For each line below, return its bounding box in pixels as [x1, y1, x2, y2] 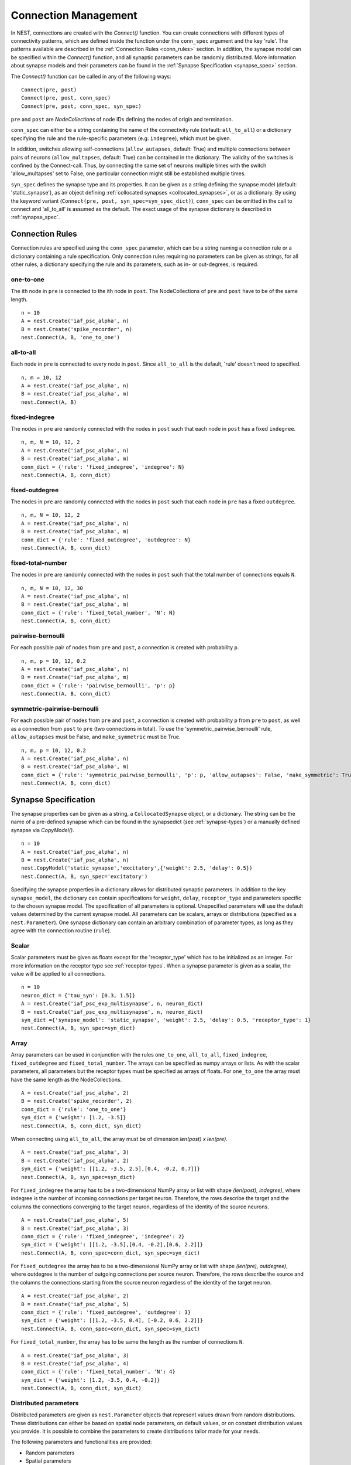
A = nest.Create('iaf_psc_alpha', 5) [21, 1217, 130, 1224]
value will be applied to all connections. [11, 970, 106, 977]
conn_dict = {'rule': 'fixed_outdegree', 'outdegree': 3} [21, 1309, 191, 1316]
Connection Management [11, 9, 137, 22]
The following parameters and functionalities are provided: [11, 1439, 152, 1446]
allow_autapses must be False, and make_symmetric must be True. [11, 733, 181, 741]
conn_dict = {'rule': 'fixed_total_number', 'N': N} [21, 609, 175, 616]
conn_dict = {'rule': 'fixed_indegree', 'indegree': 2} [21, 1233, 185, 1239]
